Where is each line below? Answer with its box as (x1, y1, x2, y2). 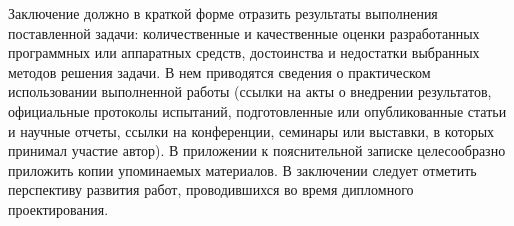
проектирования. (8, 198, 109, 219)
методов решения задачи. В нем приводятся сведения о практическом (8, 61, 431, 82)
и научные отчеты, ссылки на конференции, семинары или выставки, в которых (8, 120, 495, 141)
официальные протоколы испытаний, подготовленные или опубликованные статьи (8, 100, 507, 121)
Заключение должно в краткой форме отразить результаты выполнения (8, 3, 438, 23)
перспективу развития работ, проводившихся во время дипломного (8, 179, 414, 200)
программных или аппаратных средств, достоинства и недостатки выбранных (8, 42, 480, 63)
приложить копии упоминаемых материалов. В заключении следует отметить (8, 159, 477, 180)
